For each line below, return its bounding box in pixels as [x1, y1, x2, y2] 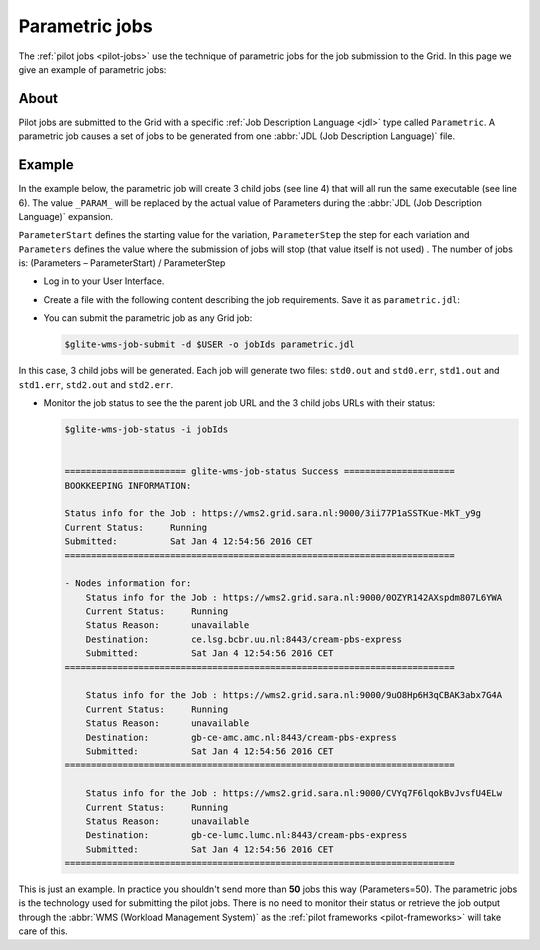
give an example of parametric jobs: [18, 63, 167, 75]
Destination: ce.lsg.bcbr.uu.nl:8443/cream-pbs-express [85, 633, 403, 645]
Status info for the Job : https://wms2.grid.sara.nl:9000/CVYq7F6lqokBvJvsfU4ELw [85, 788, 503, 799]
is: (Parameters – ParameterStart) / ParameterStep [18, 257, 226, 269]
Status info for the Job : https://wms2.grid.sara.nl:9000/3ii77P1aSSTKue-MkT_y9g [64, 508, 482, 519]
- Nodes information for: [64, 578, 192, 589]
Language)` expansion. [18, 210, 114, 222]
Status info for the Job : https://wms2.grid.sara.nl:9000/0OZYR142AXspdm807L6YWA [85, 591, 503, 603]
